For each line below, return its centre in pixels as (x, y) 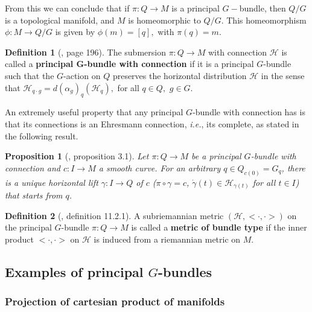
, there (293, 167)
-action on (82, 75)
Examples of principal (74, 271)
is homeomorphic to (164, 20)
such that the (30, 75)
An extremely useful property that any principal (94, 112)
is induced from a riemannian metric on (167, 239)
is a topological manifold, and (60, 20)
